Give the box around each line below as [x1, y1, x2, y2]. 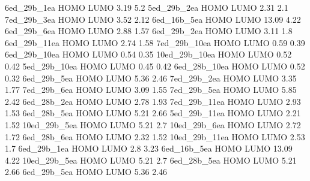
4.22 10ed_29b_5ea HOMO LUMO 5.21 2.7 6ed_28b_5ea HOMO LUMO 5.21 [5, 153, 297, 166]
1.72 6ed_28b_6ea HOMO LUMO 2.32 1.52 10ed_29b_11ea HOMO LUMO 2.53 [5, 130, 305, 143]
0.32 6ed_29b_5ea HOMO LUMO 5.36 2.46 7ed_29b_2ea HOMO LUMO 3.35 [5, 71, 297, 84]
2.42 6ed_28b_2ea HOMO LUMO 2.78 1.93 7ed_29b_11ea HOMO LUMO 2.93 [5, 95, 301, 107]
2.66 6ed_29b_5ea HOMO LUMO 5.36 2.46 [5, 165, 168, 178]
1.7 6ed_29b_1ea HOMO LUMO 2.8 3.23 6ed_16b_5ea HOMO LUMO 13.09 [5, 142, 293, 155]
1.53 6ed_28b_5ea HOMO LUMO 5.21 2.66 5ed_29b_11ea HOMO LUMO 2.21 [5, 107, 301, 119]
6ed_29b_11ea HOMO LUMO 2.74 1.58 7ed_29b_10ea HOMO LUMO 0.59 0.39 [5, 36, 305, 49]
